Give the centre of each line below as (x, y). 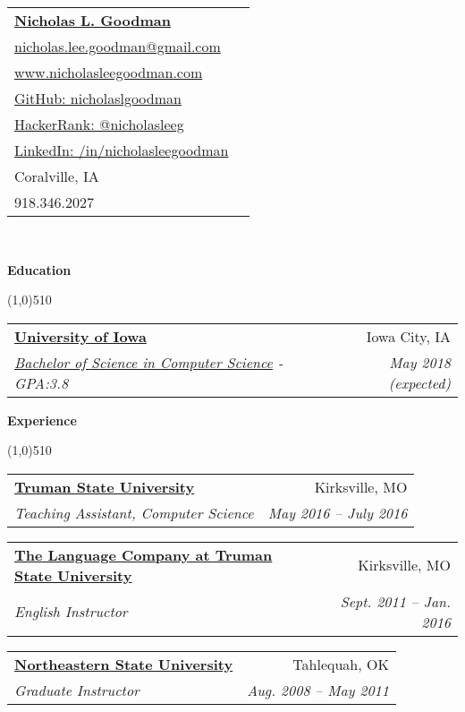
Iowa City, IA (408, 336)
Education (39, 269)
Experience (42, 420)
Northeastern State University (124, 664)
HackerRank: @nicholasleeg (99, 124)
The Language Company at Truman (144, 554)
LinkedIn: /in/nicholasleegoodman (122, 150)
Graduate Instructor (77, 690)
